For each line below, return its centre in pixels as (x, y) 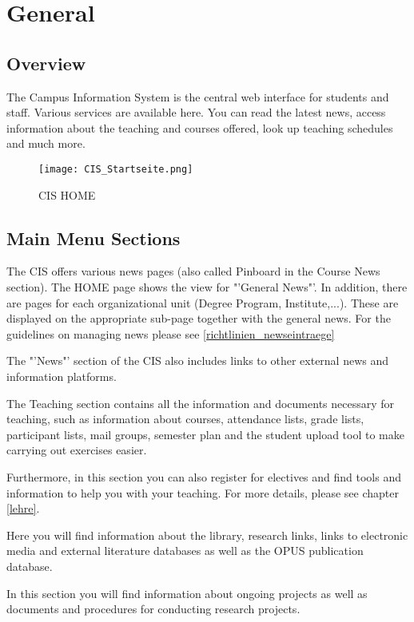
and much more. (46, 143)
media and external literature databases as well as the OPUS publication (185, 551)
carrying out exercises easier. (77, 450)
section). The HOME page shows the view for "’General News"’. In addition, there (207, 287)
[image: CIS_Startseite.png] (116, 169)
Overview (46, 63)
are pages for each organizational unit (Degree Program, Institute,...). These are (203, 302)
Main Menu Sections (94, 238)
